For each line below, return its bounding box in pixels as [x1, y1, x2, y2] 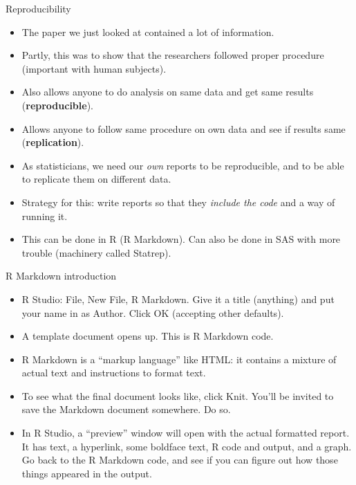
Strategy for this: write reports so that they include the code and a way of [21, 194, 335, 209]
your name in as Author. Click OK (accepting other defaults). [21, 305, 284, 320]
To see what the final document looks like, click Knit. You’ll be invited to [21, 388, 334, 403]
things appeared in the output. [21, 466, 152, 480]
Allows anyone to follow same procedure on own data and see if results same [21, 121, 346, 136]
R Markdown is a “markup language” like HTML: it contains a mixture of [21, 351, 337, 366]
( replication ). [21, 135, 84, 149]
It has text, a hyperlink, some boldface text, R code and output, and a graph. [21, 439, 352, 453]
